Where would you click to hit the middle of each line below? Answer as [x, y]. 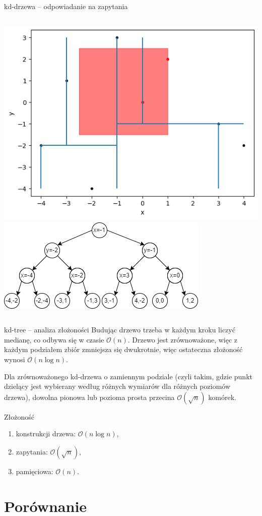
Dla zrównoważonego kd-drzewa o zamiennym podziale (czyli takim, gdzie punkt [128, 376]
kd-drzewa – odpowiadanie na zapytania [66, 6]
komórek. [222, 397]
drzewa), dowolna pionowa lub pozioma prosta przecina [89, 397]
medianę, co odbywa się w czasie [54, 339]
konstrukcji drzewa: [46, 434]
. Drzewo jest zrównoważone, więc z [183, 339]
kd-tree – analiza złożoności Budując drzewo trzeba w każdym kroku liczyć [120, 330]
